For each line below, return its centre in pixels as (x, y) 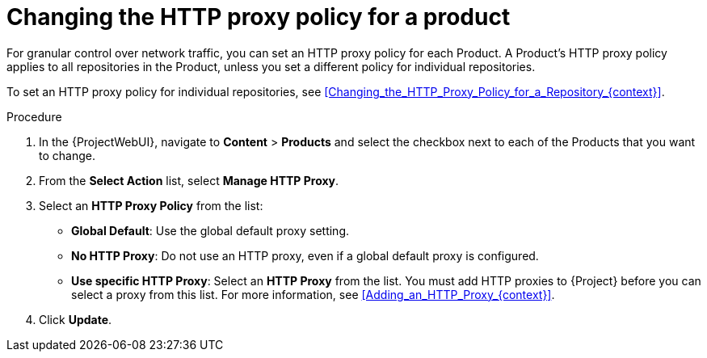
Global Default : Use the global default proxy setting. (210, 230)
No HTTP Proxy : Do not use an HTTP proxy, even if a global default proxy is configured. (305, 255)
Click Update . (76, 319)
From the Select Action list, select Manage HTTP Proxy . (189, 180)
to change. (67, 155)
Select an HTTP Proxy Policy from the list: (151, 205)
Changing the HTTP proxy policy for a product (259, 17)
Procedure (34, 116)
